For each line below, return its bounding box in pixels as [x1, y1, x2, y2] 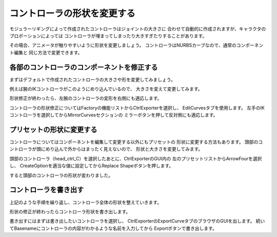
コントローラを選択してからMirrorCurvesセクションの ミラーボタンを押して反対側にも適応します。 [9, 112, 218, 118]
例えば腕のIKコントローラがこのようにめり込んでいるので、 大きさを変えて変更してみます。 [9, 86, 203, 92]
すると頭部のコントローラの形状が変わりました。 [9, 172, 113, 178]
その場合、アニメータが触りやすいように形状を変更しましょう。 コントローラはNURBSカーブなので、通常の [9, 42, 237, 48]
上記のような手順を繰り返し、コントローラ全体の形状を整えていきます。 [9, 199, 162, 205]
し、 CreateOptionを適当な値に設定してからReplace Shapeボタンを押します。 [9, 162, 174, 169]
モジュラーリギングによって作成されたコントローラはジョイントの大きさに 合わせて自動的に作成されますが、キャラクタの [9, 26, 266, 32]
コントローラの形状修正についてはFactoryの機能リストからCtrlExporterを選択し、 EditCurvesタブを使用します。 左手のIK [9, 104, 265, 111]
